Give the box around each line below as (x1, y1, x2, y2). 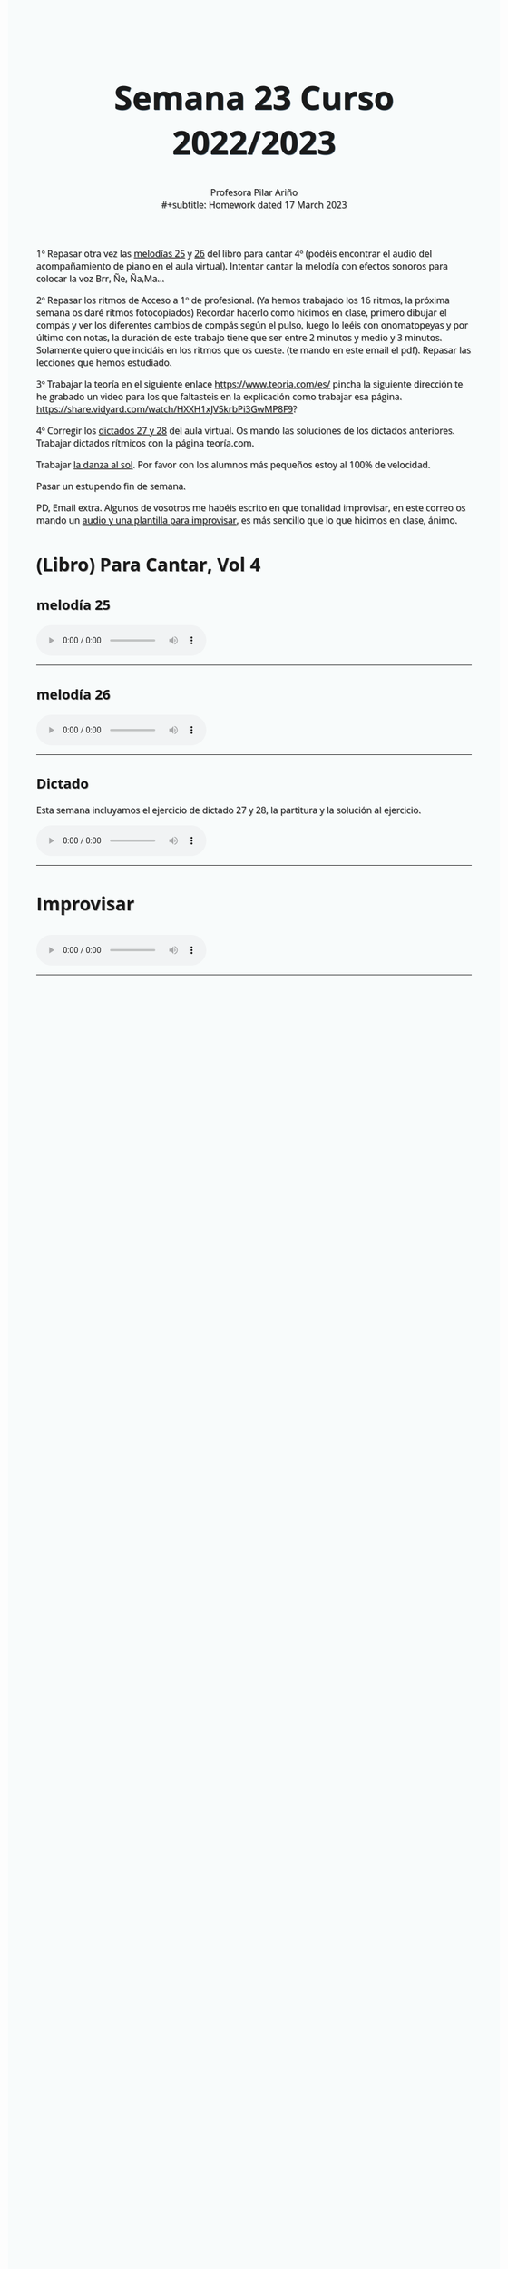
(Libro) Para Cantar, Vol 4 (36, 551, 261, 576)
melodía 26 (36, 683, 111, 703)
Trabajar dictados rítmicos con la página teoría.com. (36, 437, 255, 450)
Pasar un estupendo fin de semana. (36, 479, 186, 494)
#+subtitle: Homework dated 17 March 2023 (161, 198, 347, 212)
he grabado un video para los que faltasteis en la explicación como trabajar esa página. (36, 390, 403, 404)
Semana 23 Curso (113, 74, 395, 120)
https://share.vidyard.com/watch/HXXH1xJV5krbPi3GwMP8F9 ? (36, 402, 298, 417)
